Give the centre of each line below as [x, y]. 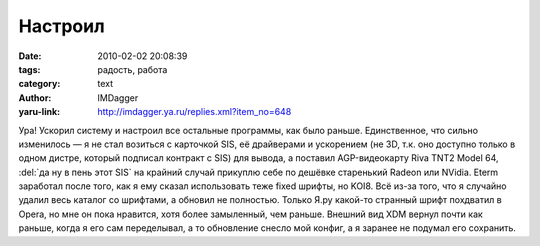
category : [39, 84]
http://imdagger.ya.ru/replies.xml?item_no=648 [194, 112]
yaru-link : [39, 112]
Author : [35, 97]
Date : [30, 56]
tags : [29, 69]
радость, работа [132, 69]
